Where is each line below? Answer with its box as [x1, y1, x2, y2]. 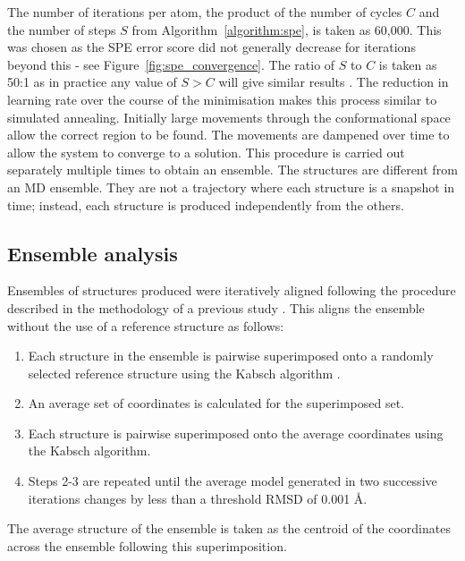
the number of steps [7, 20, 116, 38]
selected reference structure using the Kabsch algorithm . [28, 363, 341, 382]
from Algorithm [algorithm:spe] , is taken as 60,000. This [131, 20, 442, 38]
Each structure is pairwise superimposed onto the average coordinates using [28, 423, 444, 442]
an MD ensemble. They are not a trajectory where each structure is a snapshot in [7, 177, 455, 196]
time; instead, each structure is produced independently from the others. [7, 195, 404, 214]
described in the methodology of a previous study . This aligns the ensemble [7, 298, 425, 317]
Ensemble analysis [7, 239, 178, 267]
